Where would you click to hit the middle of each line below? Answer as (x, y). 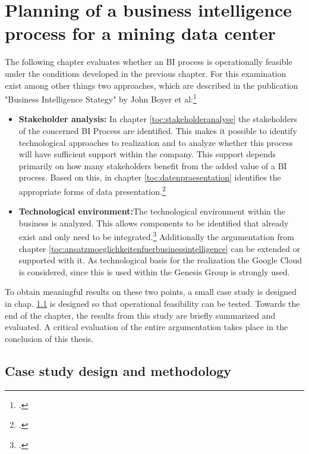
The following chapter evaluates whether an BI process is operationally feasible (149, 62)
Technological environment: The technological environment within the (152, 211)
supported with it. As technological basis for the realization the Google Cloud (160, 260)
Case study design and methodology (118, 370)
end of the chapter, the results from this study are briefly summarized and (140, 315)
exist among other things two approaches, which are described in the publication (152, 85)
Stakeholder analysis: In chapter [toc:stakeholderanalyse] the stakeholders (158, 119)
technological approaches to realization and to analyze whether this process (156, 142)
